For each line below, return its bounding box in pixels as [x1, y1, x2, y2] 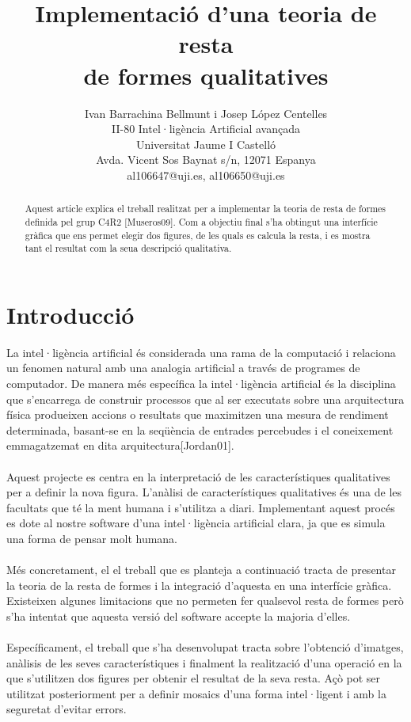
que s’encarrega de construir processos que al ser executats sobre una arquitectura [6, 390, 405, 407]
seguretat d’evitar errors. [6, 701, 127, 717]
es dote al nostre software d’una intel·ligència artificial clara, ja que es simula [6, 515, 386, 531]
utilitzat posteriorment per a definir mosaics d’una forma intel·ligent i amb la [6, 685, 386, 701]
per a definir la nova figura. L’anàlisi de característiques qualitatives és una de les [6, 484, 402, 500]
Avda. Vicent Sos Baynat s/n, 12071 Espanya [96, 151, 316, 168]
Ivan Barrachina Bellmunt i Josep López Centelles [84, 104, 328, 121]
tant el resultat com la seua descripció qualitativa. [25, 241, 232, 255]
